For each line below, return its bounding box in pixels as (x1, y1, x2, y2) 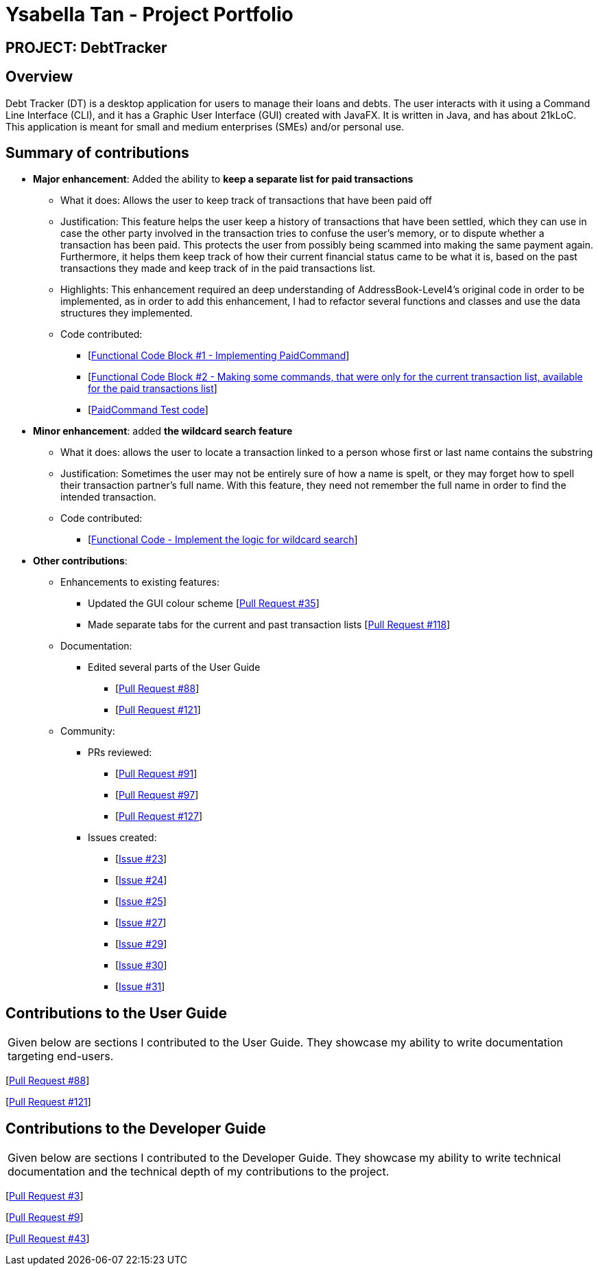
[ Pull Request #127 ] (115, 810, 203, 823)
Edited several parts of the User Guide (88, 661, 261, 674)
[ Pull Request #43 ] (5, 1233, 90, 1245)
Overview (5, 68, 73, 86)
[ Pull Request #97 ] (115, 789, 199, 801)
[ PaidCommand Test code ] (88, 404, 208, 416)
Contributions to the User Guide (5, 1004, 227, 1022)
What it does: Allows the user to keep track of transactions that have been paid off (60, 194, 432, 207)
